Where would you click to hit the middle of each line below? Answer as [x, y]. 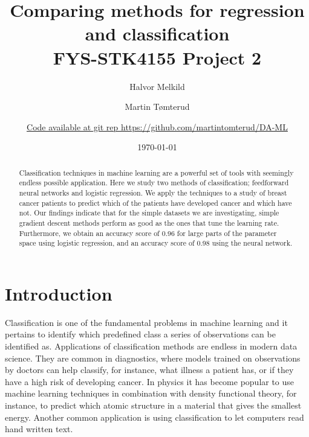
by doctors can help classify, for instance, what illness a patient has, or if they [149, 370]
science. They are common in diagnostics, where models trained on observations [153, 358]
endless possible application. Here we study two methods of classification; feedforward [154, 183]
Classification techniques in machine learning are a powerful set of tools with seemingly [156, 172]
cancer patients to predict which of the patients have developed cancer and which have [155, 203]
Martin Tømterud [157, 107]
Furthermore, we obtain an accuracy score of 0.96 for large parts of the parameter [148, 233]
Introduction [59, 293]
